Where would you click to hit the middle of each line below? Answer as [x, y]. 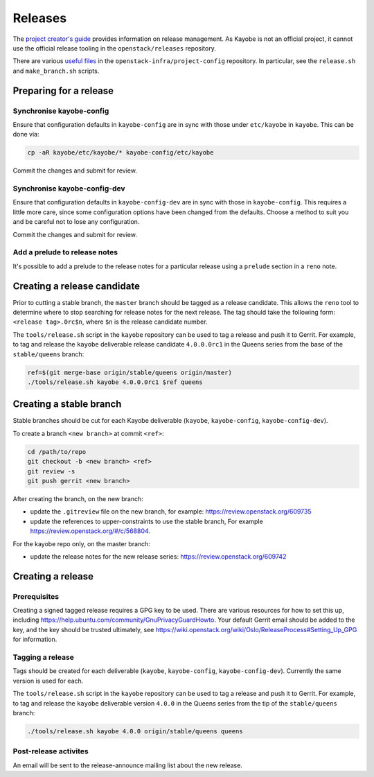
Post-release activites [51, 751]
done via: [26, 134]
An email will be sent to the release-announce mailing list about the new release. [127, 765]
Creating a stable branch [67, 404]
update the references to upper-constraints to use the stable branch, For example [146, 521]
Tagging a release [43, 657]
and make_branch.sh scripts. [56, 71]
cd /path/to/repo [57, 452]
